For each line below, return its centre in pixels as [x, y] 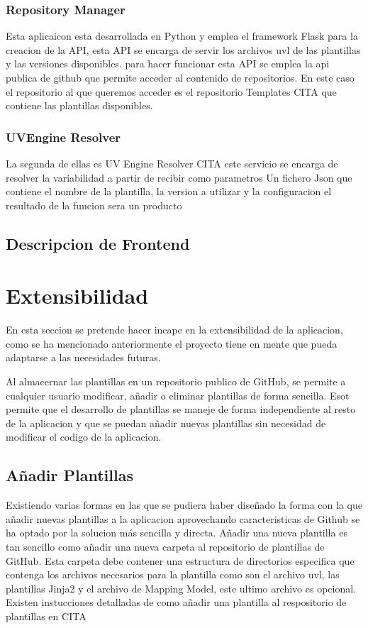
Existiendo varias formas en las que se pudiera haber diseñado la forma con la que [184, 505]
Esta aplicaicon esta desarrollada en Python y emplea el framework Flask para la [182, 36]
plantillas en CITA [46, 616]
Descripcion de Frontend [98, 243]
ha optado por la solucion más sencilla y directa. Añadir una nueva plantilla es [177, 533]
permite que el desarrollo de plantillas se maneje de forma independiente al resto [181, 409]
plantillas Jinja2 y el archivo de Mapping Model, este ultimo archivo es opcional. [181, 588]
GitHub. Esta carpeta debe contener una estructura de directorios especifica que [180, 560]
